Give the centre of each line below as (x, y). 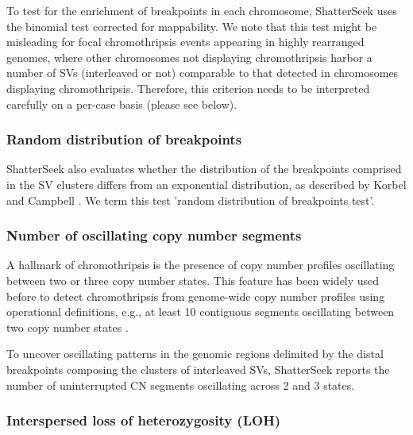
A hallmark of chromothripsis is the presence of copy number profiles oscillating (201, 265)
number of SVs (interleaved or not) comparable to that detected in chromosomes (203, 73)
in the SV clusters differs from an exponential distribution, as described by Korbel (206, 184)
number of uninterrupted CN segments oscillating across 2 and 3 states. (181, 385)
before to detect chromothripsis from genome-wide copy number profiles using (196, 296)
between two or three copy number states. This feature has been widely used (193, 280)
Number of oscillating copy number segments (154, 235)
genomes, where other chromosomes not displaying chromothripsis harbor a (189, 57)
